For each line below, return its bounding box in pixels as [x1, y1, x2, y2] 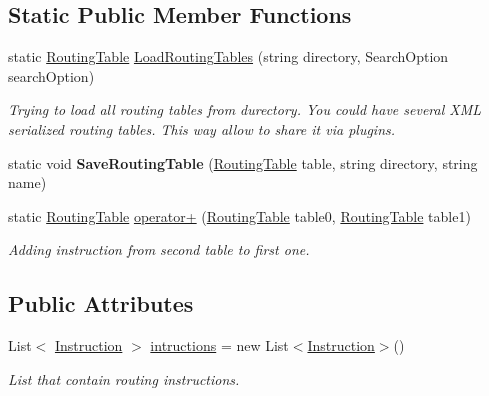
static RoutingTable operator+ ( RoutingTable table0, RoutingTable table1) [8, 205, 471, 226]
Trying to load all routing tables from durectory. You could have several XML [8, 99, 482, 120]
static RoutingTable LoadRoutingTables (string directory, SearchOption [8, 46, 449, 67]
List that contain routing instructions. [8, 368, 240, 389]
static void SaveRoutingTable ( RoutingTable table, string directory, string [8, 152, 478, 173]
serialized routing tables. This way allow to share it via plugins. [8, 118, 396, 139]
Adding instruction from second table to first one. [8, 239, 310, 260]
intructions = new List [150, 335, 289, 356]
